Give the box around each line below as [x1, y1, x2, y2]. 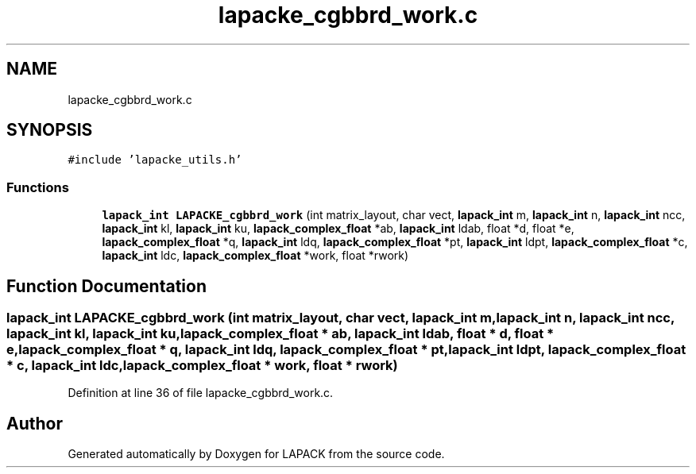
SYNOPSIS [6, 120, 93, 141]
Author [6, 413, 63, 434]
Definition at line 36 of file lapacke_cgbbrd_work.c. [68, 386, 334, 400]
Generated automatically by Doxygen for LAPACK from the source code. [68, 447, 445, 461]
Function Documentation [6, 276, 207, 296]
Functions [6, 179, 69, 195]
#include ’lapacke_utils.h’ [68, 153, 242, 167]
